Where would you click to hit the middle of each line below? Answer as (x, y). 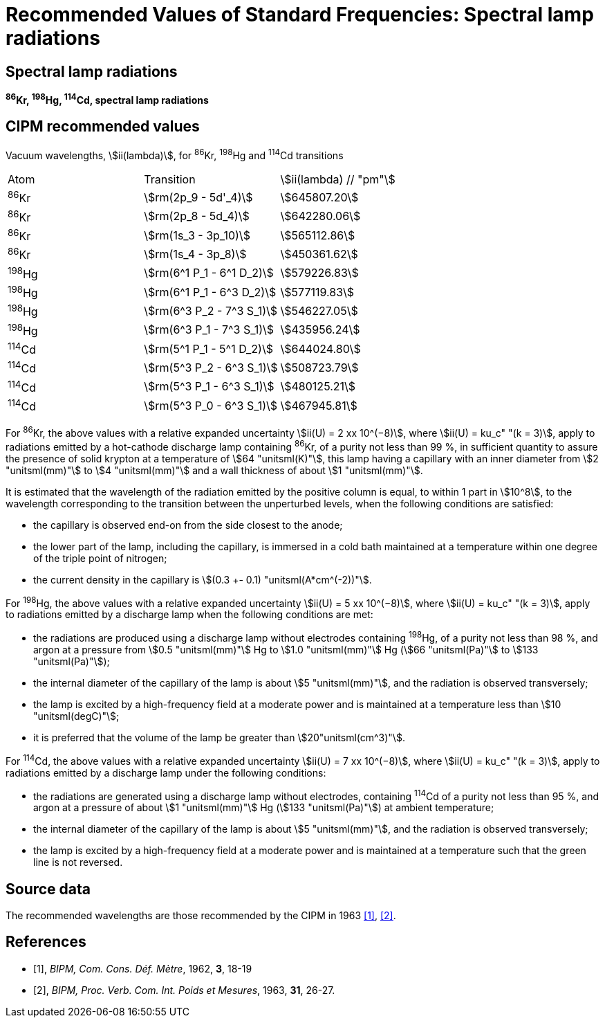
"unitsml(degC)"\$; (76, 716)
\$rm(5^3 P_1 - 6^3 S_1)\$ (209, 387)
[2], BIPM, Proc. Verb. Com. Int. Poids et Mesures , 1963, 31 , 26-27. (184, 990)
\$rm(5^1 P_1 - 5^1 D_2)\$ (208, 348)
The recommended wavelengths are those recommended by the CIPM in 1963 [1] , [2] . (201, 916)
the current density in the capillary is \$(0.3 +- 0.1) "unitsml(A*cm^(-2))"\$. (203, 579)
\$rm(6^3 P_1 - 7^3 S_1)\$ (209, 330)
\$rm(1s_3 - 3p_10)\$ (197, 235)
